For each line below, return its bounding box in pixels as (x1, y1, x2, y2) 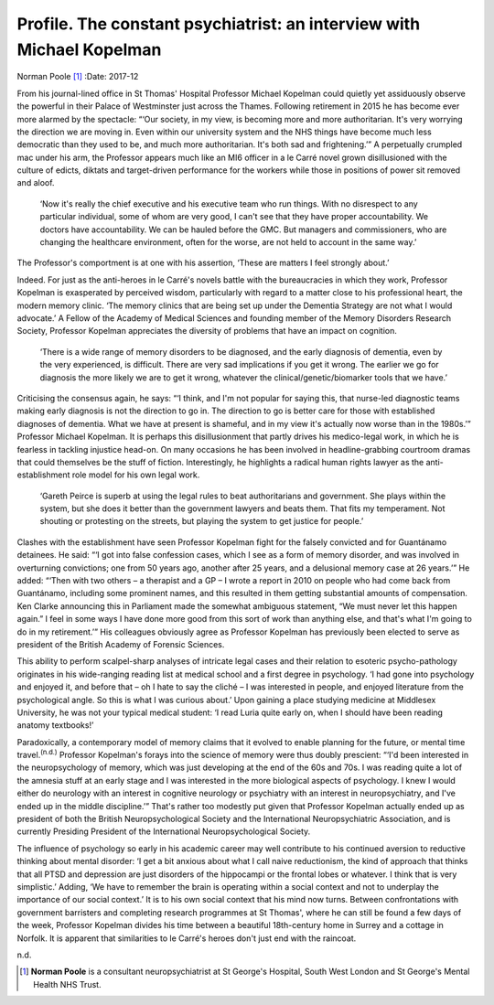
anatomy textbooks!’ (16, 720, 94, 731)
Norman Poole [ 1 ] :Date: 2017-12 (16, 71, 139, 82)
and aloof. (16, 177, 55, 188)
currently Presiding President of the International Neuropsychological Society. (16, 826, 311, 837)
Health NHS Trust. (33, 978, 102, 989)
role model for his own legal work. (71, 469, 200, 480)
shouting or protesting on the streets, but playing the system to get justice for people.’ (39, 516, 364, 527)
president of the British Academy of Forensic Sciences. (16, 638, 225, 649)
